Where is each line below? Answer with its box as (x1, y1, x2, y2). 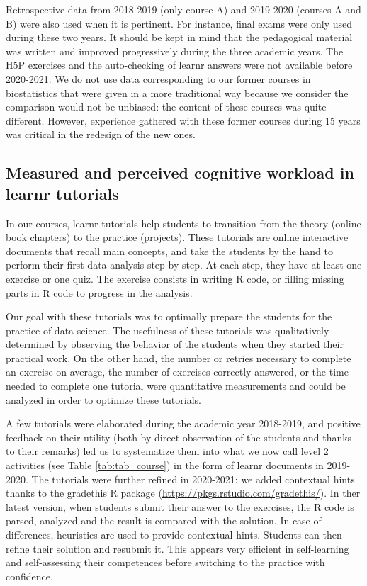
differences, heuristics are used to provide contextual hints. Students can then (6, 527, 342, 541)
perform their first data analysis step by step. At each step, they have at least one (6, 257, 362, 272)
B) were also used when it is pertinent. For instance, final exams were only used (6, 16, 353, 30)
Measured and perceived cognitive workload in (6, 162, 354, 184)
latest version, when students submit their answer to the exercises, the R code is (6, 499, 354, 514)
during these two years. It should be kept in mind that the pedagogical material (6, 30, 353, 45)
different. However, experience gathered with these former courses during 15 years (6, 113, 361, 128)
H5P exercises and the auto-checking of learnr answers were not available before (6, 57, 353, 72)
